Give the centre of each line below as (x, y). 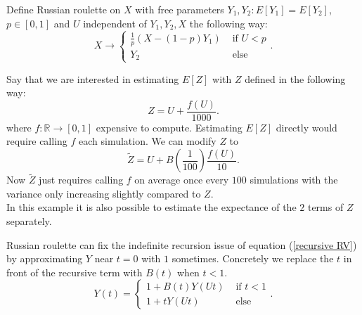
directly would (306, 127)
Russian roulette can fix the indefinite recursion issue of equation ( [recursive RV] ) (182, 244)
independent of (115, 23)
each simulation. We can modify (148, 141)
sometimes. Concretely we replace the (253, 258)
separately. (29, 221)
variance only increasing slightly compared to (104, 193)
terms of (325, 207)
